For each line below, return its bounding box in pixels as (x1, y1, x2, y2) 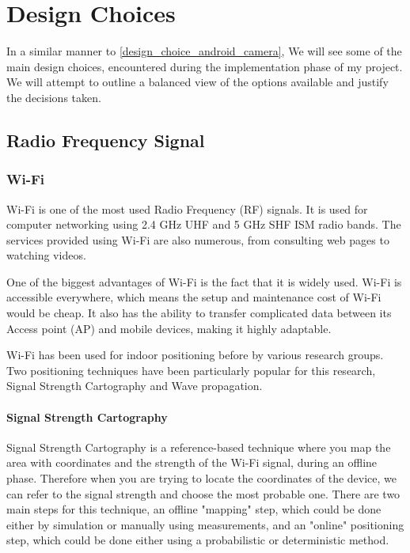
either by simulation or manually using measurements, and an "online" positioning (6, 516, 404, 532)
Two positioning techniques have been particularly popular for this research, (6, 362, 376, 378)
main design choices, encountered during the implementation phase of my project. (6, 58, 403, 74)
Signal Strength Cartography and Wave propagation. (6, 377, 263, 394)
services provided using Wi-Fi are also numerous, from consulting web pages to (6, 231, 389, 248)
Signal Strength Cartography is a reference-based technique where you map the (6, 438, 391, 455)
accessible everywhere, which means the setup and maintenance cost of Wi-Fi (6, 289, 382, 305)
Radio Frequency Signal (6, 127, 205, 152)
